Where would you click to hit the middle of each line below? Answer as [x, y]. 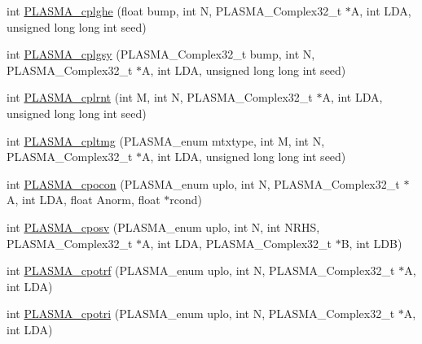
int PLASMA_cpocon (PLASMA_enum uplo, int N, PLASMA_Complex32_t [203, 183]
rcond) [186, 200]
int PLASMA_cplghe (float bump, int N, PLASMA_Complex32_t [174, 11]
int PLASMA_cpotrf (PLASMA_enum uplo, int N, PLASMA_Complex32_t [201, 270]
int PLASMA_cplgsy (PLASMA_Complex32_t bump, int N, [161, 54]
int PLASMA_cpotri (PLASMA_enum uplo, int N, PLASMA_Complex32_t [201, 314]
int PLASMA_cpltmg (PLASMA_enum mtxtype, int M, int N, [166, 140]
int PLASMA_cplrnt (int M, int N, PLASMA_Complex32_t [160, 97]
